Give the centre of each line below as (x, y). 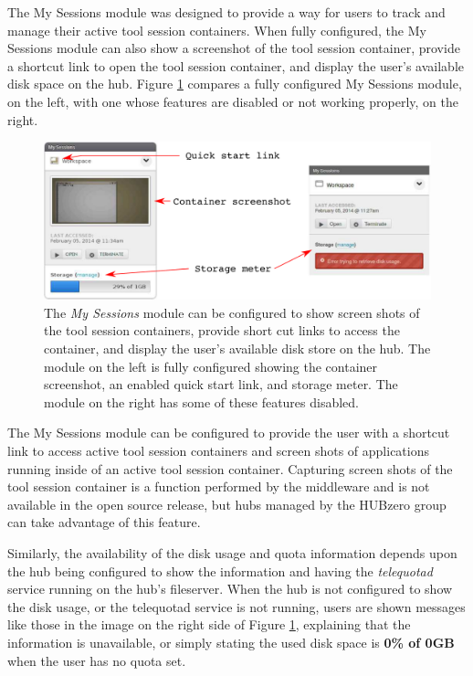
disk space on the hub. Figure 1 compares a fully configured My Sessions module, (235, 84)
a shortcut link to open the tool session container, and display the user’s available (236, 65)
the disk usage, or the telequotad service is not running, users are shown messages (236, 606)
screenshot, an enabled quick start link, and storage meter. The (221, 384)
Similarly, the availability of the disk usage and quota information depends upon (232, 552)
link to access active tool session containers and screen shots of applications (219, 450)
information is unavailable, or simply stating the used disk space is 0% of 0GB (231, 642)
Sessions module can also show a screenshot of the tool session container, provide (234, 48)
